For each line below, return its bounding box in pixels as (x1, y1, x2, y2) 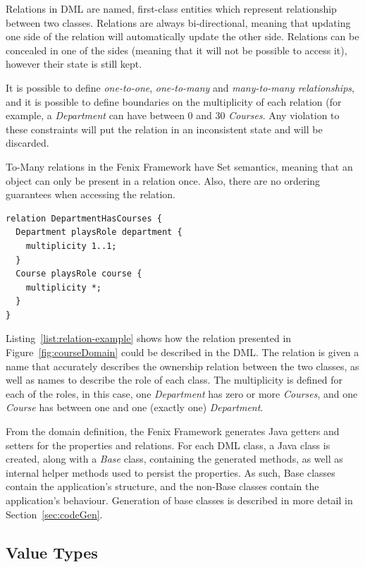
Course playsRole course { (16, 269, 142, 279)
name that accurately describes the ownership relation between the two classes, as (6, 358, 359, 373)
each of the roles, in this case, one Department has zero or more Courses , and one (6, 386, 358, 401)
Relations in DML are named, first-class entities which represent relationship (6, 1, 337, 16)
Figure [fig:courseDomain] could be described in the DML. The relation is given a (6, 345, 359, 360)
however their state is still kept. (6, 56, 142, 71)
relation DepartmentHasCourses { (6, 213, 162, 224)
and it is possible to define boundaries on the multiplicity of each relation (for (6, 94, 342, 109)
